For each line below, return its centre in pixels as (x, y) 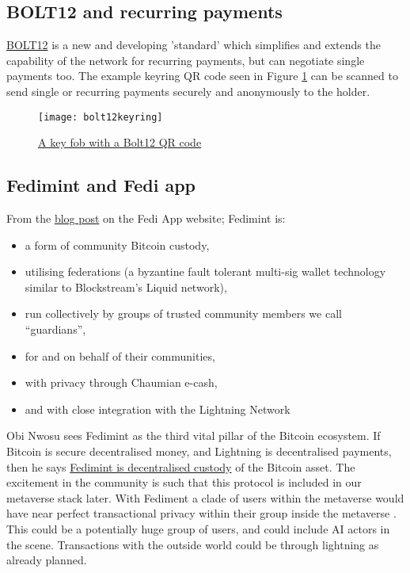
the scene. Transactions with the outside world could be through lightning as (193, 544)
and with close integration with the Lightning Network (158, 409)
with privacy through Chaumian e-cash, (121, 382)
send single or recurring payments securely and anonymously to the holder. (188, 91)
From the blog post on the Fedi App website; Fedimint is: (146, 218)
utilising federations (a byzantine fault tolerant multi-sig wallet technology (205, 271)
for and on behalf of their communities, (120, 355)
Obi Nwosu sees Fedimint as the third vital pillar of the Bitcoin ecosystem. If (194, 435)
